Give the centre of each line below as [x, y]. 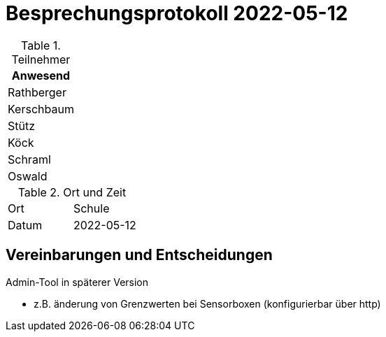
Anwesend [41, 75]
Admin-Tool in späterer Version [77, 282]
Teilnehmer [41, 59]
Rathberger [37, 92]
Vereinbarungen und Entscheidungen [139, 255]
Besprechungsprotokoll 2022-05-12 [177, 13]
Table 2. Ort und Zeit [72, 192]
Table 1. [41, 45]
